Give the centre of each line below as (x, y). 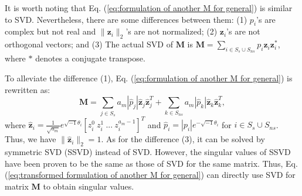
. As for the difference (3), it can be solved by (183, 139)
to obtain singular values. (89, 186)
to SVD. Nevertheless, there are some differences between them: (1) (126, 19)
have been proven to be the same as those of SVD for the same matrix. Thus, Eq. (151, 163)
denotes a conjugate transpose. (90, 58)
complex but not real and (50, 31)
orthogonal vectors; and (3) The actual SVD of (89, 44)
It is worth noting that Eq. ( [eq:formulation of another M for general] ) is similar (149, 8)
